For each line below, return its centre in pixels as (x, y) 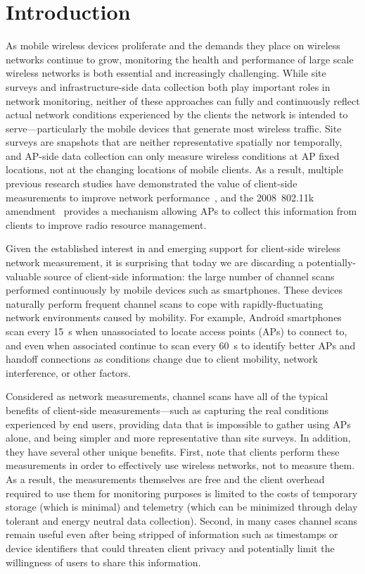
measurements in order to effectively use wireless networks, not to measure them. (180, 465)
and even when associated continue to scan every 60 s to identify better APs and (181, 345)
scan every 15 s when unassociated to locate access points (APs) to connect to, (177, 331)
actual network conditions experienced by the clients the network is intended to (177, 114)
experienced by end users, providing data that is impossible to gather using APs (178, 424)
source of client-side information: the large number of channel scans (189, 276)
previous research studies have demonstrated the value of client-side (152, 183)
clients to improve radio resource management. (106, 224)
